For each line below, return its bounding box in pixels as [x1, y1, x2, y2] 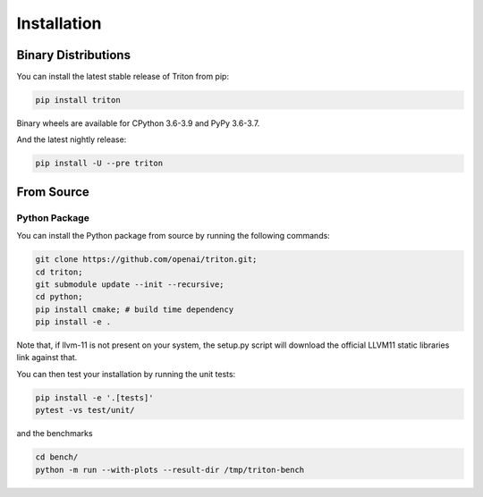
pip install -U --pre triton [35, 158, 164, 169]
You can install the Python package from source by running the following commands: [16, 231, 330, 241]
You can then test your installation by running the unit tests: [16, 368, 236, 379]
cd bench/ [35, 452, 79, 462]
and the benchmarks [16, 428, 93, 439]
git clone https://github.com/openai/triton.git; [35, 255, 258, 265]
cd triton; [35, 266, 83, 277]
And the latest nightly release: [16, 134, 127, 145]
